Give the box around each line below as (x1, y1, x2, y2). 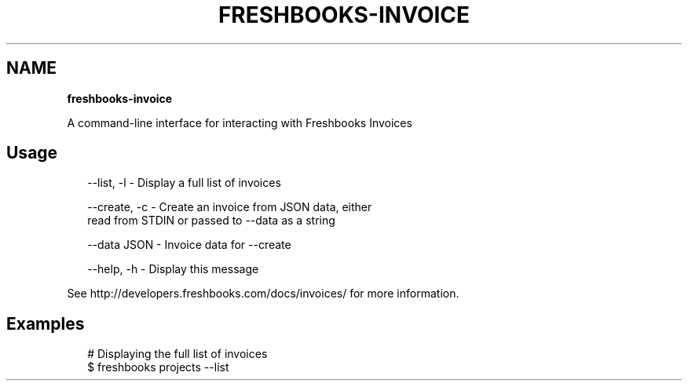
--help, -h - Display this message (87, 262, 259, 276)
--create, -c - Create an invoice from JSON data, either (87, 200, 372, 214)
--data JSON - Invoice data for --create (87, 238, 291, 252)
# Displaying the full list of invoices (87, 347, 268, 361)
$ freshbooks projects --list (87, 360, 229, 374)
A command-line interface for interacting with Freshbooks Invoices (67, 115, 412, 130)
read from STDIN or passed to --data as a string (87, 214, 335, 228)
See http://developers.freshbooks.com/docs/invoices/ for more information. (67, 287, 459, 301)
